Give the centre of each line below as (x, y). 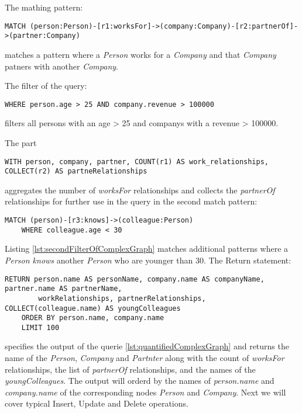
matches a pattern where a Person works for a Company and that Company (140, 54)
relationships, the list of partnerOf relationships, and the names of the (130, 369)
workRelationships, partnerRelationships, (122, 298)
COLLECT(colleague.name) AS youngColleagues (93, 308)
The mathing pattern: (44, 7)
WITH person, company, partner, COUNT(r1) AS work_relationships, (137, 162)
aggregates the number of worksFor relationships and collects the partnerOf (140, 190)
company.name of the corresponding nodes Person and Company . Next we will (145, 392)
